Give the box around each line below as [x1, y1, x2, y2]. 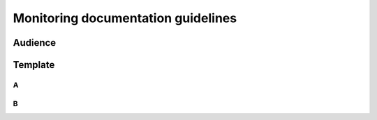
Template [13, 59, 55, 71]
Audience [13, 37, 57, 49]
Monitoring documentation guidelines [13, 10, 237, 26]
